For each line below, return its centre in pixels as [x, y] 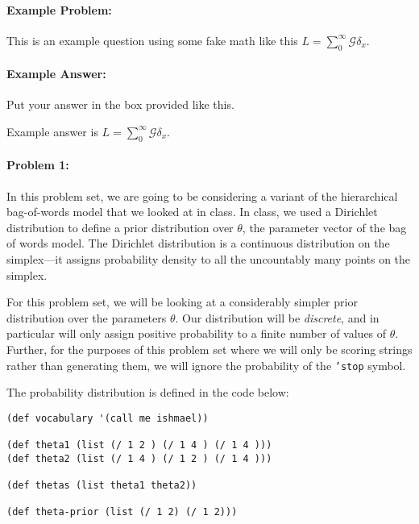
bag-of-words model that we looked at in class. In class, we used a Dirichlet [192, 212]
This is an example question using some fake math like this [152, 40]
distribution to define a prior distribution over [120, 227]
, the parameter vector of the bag [324, 227]
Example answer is [52, 131]
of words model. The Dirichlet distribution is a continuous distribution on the [198, 243]
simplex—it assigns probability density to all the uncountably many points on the [209, 258]
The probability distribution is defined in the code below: [148, 392]
